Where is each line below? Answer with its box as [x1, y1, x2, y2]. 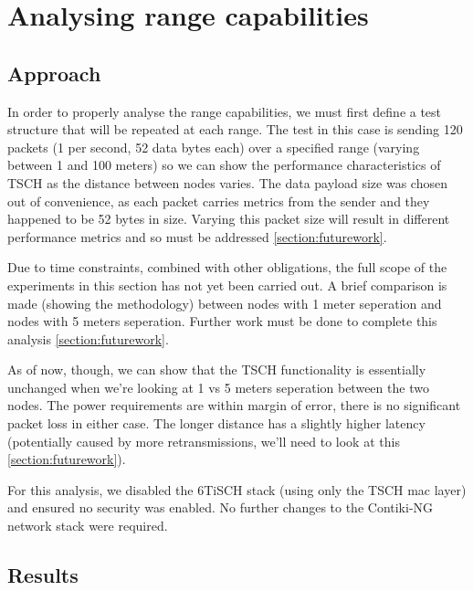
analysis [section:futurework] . [7, 329, 169, 348]
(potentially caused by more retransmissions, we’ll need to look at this [7, 431, 400, 450]
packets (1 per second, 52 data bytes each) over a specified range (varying [7, 137, 420, 156]
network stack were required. [7, 516, 168, 535]
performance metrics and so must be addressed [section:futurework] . [7, 227, 387, 246]
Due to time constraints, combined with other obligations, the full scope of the [7, 258, 447, 277]
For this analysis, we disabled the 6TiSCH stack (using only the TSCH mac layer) [7, 480, 467, 499]
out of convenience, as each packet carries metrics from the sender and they [7, 191, 430, 210]
